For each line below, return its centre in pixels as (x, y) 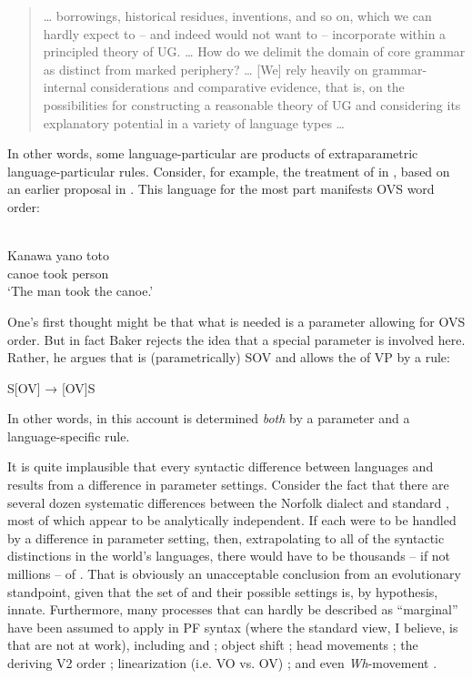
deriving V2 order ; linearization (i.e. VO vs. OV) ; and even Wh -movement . (222, 663)
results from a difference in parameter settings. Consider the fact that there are (228, 485)
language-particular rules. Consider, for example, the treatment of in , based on (229, 171)
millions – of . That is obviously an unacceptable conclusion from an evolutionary (234, 574)
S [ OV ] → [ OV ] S (51, 387)
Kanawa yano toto (58, 255)
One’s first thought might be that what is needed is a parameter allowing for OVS (236, 321)
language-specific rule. (69, 436)
